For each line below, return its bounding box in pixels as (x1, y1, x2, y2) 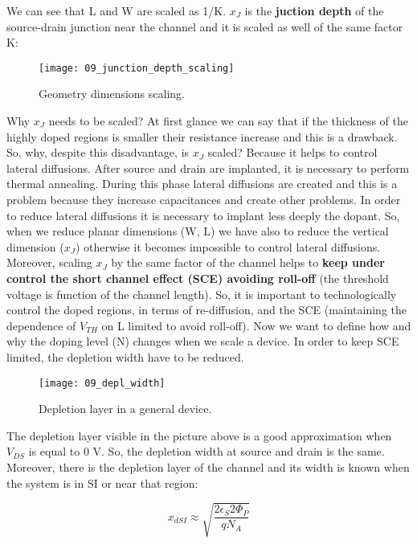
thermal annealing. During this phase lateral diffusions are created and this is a (6, 175, 398, 192)
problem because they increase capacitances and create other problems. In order (6, 191, 401, 207)
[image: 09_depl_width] (39, 377, 166, 389)
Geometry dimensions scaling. (39, 85, 185, 102)
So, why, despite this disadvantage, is (6, 144, 190, 161)
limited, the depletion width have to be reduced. (6, 348, 244, 365)
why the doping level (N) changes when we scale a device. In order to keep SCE (6, 333, 399, 350)
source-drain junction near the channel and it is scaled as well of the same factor (6, 18, 403, 35)
